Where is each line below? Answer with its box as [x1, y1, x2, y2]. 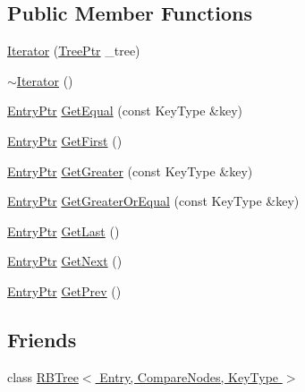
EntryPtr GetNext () [7, 251, 123, 270]
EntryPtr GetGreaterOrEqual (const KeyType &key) [7, 192, 300, 210]
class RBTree [7, 367, 79, 386]
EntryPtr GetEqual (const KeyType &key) [7, 101, 243, 120]
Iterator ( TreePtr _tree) [7, 41, 140, 60]
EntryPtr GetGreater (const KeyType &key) [7, 161, 253, 180]
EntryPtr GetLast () [7, 221, 120, 240]
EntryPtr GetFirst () [7, 131, 123, 149]
